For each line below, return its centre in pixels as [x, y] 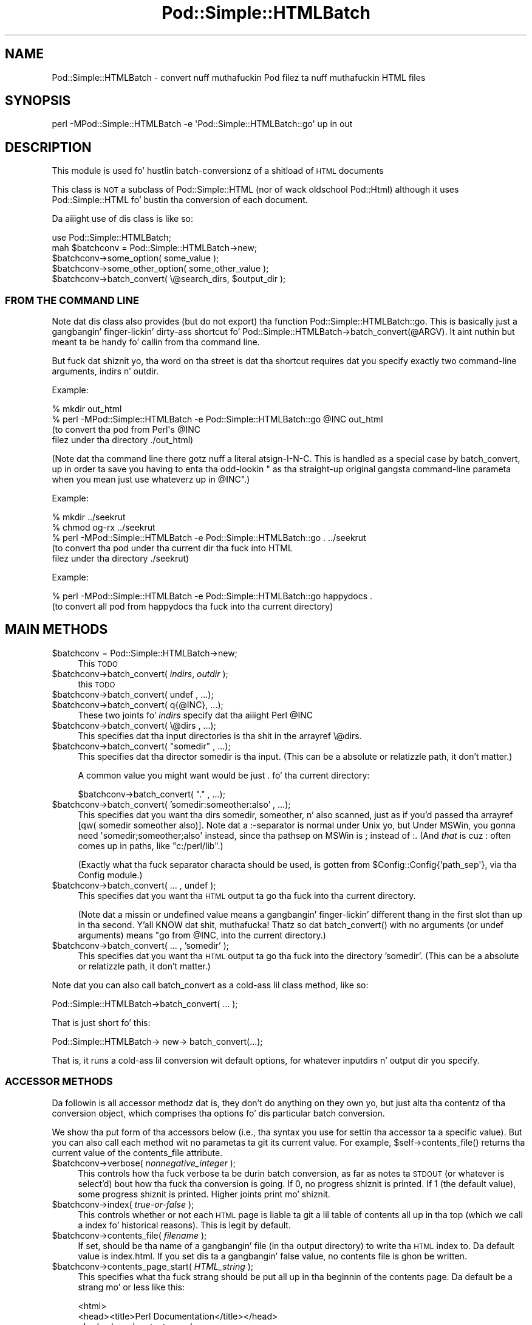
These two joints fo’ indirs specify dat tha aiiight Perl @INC [195, 715]
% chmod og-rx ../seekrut [104, 528]
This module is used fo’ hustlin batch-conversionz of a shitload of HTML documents [218, 171]
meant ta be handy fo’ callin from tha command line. [156, 342]
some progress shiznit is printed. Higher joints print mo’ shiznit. [204, 1194]
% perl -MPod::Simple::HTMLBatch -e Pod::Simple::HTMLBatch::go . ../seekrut [209, 538]
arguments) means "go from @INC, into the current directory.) [202, 935]
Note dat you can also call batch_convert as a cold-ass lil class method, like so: [210, 985]
